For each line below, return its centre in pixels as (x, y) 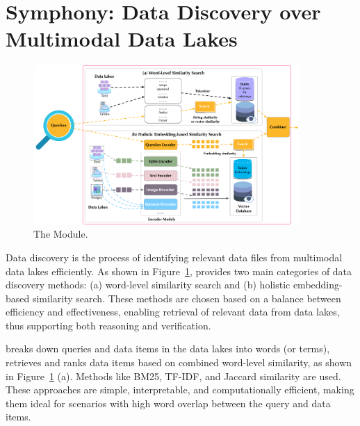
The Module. (61, 234)
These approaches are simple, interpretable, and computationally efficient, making (180, 390)
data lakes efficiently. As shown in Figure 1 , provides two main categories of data (179, 271)
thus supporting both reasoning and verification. (108, 325)
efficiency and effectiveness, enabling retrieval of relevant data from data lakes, (173, 312)
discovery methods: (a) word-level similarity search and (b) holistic (148, 285)
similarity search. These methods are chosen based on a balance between (187, 298)
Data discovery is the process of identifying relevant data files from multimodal (174, 257)
